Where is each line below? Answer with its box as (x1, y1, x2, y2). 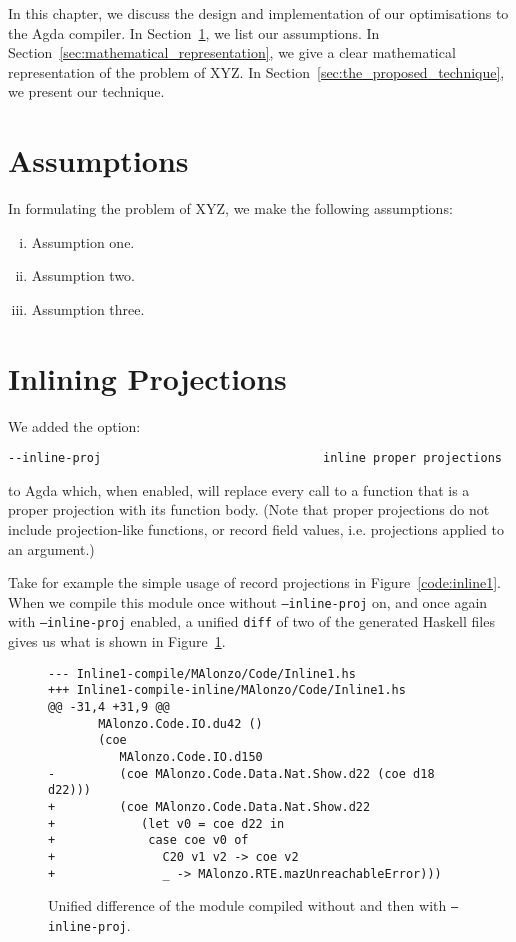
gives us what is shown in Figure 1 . (8, 631, 226, 652)
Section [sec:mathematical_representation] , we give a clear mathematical (8, 42, 456, 63)
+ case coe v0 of (48, 833, 249, 848)
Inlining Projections (8, 357, 287, 398)
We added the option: (8, 415, 141, 436)
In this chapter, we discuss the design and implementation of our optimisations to (8, 3, 509, 23)
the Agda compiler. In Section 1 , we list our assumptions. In (8, 22, 380, 43)
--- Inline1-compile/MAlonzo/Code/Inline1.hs (48, 666, 356, 681)
